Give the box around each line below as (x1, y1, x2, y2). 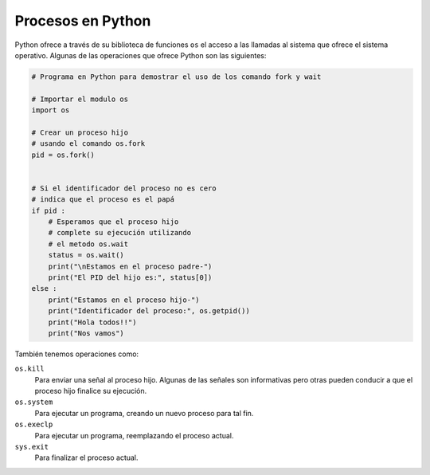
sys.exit (14, 442, 49, 452)
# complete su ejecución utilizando (48, 228, 191, 237)
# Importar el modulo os (31, 94, 129, 104)
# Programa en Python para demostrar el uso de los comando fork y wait (31, 72, 322, 81)
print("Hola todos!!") (48, 317, 137, 327)
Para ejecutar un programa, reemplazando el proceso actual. (34, 430, 234, 440)
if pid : (31, 206, 66, 215)
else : (31, 284, 57, 293)
